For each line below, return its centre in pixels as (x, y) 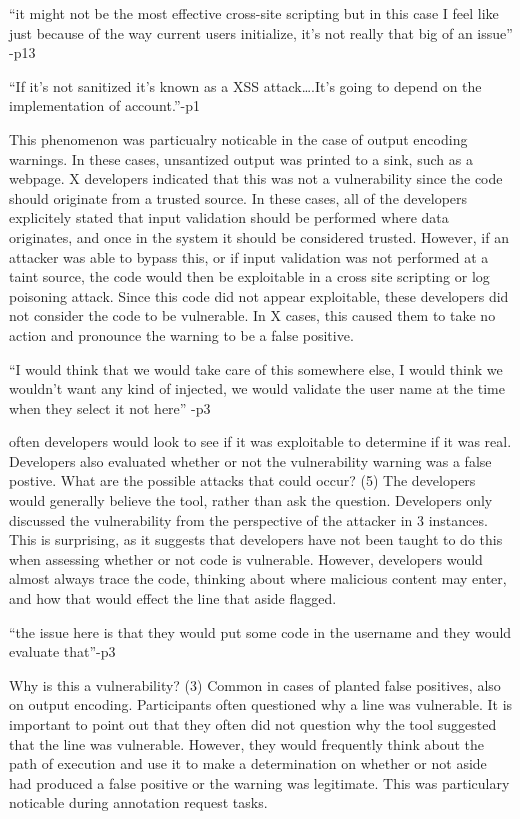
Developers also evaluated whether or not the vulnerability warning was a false (250, 460)
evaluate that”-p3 (62, 651)
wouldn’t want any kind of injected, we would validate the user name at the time (257, 388)
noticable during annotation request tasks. (138, 802)
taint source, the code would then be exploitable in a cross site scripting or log (249, 276)
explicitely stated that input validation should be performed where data (229, 217)
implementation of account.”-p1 (104, 105)
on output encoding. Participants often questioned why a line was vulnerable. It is (261, 704)
